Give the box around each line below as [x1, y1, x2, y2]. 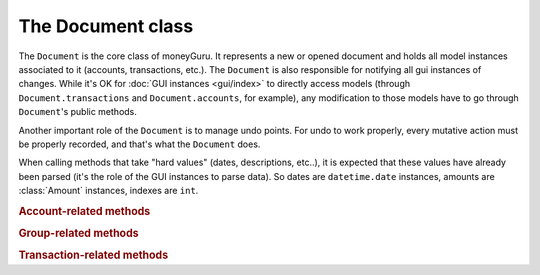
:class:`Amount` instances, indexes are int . [18, 185, 199, 197]
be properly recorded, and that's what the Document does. [18, 138, 261, 150]
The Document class [18, 15, 194, 37]
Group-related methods [18, 226, 139, 240]
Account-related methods [18, 204, 151, 218]
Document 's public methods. [18, 106, 137, 118]
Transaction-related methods [18, 248, 169, 262]
